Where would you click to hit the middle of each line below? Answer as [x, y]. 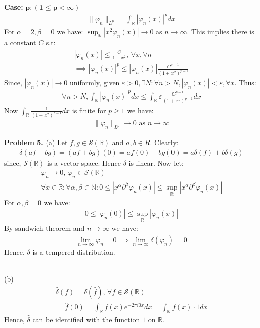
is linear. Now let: [156, 162]
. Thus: [245, 83]
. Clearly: [164, 142]
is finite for [89, 110]
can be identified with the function [86, 320]
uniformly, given [95, 83]
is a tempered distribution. [74, 252]
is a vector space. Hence [84, 162]
